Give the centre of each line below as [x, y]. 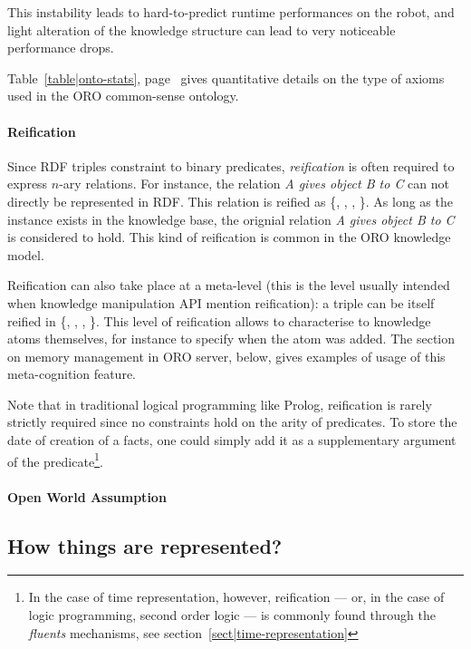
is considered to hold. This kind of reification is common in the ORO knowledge [229, 237]
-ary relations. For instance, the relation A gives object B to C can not [254, 184]
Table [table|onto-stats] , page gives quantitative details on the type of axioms [226, 77]
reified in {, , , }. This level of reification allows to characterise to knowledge [219, 320]
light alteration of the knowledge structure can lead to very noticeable [202, 29]
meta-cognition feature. [72, 374]
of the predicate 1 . [55, 460]
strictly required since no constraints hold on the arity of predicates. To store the [232, 422]
